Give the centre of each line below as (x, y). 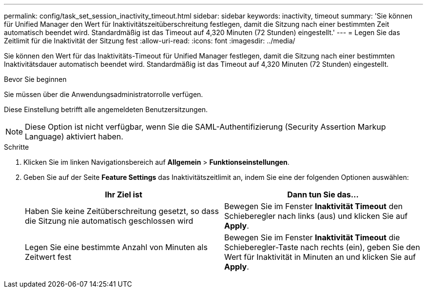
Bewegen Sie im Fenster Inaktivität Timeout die (312, 237)
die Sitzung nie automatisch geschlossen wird (109, 221)
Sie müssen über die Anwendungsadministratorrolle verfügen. (104, 94)
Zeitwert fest (48, 257)
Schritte (17, 147)
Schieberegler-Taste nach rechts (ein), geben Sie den (322, 247)
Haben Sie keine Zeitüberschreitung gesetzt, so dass (122, 211)
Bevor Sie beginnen (35, 79)
